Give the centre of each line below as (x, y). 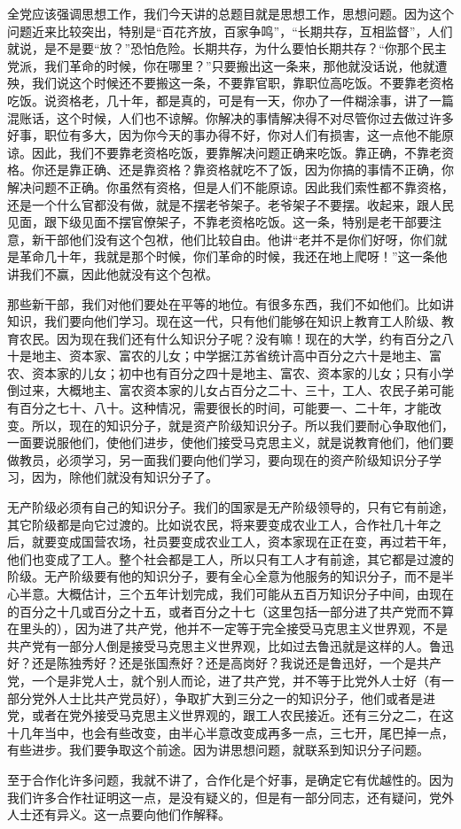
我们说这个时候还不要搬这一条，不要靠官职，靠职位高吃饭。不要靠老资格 (242, 83)
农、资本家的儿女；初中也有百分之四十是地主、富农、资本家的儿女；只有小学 (230, 372)
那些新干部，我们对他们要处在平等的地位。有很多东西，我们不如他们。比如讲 (230, 303)
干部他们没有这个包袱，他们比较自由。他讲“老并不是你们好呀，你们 (239, 239)
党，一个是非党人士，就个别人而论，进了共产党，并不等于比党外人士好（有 (224, 680)
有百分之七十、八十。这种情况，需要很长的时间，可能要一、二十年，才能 (218, 408)
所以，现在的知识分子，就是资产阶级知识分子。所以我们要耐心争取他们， (242, 425)
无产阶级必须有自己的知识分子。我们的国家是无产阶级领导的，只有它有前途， (230, 507)
